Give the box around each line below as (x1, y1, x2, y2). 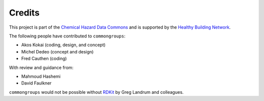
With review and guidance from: (9, 65, 74, 70)
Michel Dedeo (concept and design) (21, 49, 94, 54)
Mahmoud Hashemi (21, 73, 61, 79)
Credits (9, 7, 40, 18)
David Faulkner (21, 80, 52, 86)
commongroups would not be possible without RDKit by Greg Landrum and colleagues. (9, 89, 184, 95)
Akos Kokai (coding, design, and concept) (21, 42, 106, 48)
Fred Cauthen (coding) (21, 56, 67, 62)
